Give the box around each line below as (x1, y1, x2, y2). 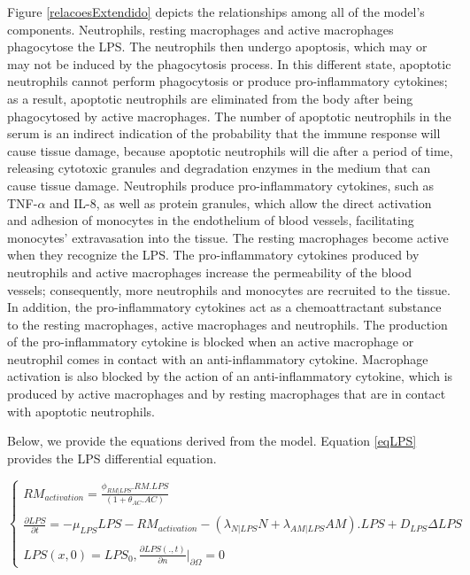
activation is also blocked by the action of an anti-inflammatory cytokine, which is (7, 367, 453, 385)
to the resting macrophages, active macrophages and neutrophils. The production (7, 315, 448, 333)
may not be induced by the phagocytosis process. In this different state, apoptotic (7, 54, 451, 73)
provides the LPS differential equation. (7, 448, 217, 467)
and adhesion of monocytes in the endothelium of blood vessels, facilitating (7, 211, 414, 229)
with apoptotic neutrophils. (7, 401, 155, 420)
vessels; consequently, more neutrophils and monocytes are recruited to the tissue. (7, 280, 451, 299)
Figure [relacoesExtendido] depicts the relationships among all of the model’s (7, 3, 425, 20)
